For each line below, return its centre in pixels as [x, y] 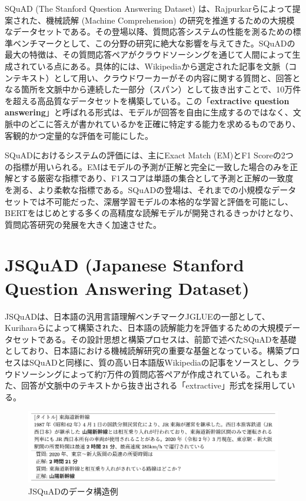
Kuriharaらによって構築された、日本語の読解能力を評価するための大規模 [144, 328]
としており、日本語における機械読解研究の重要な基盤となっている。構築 [144, 351]
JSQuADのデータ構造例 [73, 491]
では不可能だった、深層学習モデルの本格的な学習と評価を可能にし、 [161, 201]
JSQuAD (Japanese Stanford [124, 265]
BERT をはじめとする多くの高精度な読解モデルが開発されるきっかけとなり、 [152, 213]
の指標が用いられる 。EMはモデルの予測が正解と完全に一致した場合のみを [147, 166]
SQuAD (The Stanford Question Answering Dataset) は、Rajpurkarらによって [149, 8]
